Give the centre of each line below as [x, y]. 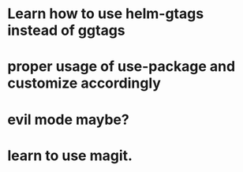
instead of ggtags [66, 30]
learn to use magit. [70, 155]
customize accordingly [84, 83]
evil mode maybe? [68, 120]
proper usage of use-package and [121, 67]
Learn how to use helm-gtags [106, 14]
